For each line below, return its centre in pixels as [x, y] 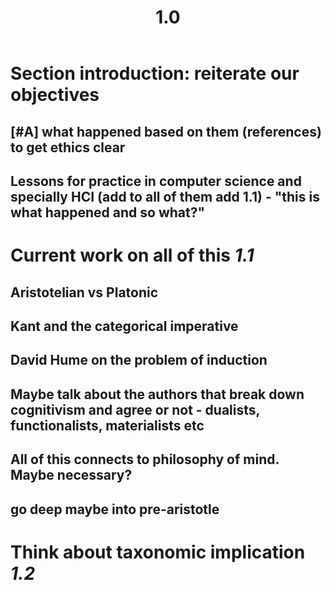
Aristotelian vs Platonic [84, 292]
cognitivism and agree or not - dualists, [135, 409]
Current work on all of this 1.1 [132, 255]
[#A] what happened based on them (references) [166, 131]
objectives [55, 95]
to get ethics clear [68, 147]
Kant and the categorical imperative [124, 326]
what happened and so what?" [108, 212]
